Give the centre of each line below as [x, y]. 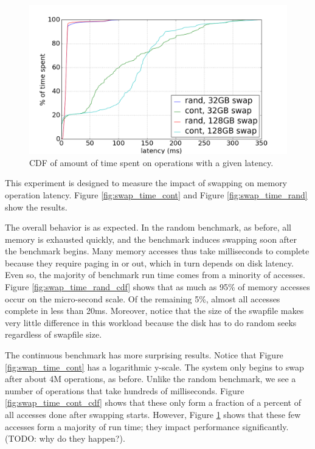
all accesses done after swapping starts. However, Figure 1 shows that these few [153, 414]
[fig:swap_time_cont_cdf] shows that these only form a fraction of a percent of [153, 402]
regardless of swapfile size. [54, 334]
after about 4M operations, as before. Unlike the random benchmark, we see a [151, 379]
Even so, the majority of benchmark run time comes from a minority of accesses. [155, 275]
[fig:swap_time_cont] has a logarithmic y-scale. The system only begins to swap [154, 367]
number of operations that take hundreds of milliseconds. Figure [125, 390]
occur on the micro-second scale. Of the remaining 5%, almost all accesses [143, 298]
